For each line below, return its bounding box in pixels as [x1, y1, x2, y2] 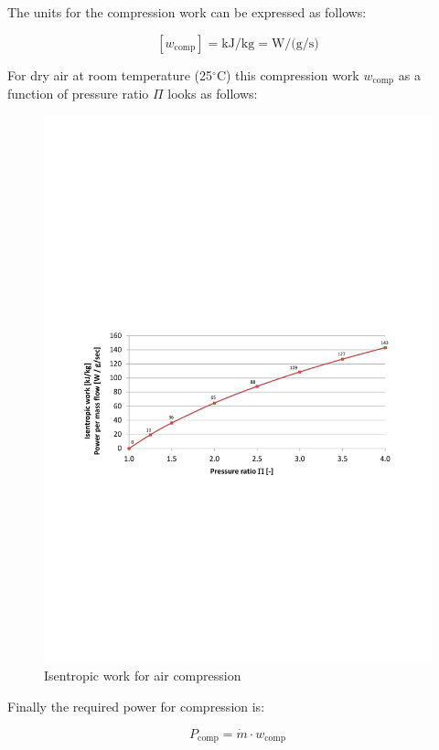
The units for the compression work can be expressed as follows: [7, 3, 367, 21]
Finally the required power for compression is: [7, 696, 265, 715]
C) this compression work [216, 65, 359, 84]
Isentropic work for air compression [44, 666, 241, 685]
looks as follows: [167, 84, 258, 103]
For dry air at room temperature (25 [7, 65, 213, 84]
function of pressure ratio [7, 84, 149, 103]
